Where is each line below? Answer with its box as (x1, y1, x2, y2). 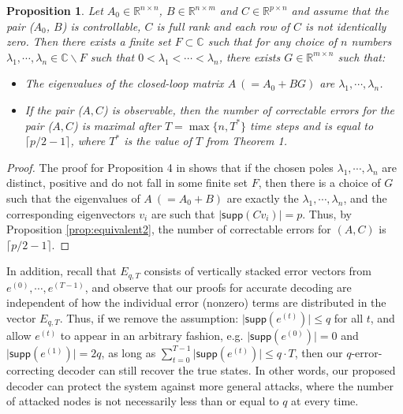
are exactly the (226, 189, 299, 206)
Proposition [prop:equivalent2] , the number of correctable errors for (6, 221, 331, 237)
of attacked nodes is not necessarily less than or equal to (6, 393, 279, 409)
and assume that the (291, 2, 389, 18)
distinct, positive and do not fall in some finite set (6, 174, 248, 191)
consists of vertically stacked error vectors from (144, 263, 371, 279)
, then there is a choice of (258, 174, 381, 191)
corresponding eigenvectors (6, 205, 136, 222)
